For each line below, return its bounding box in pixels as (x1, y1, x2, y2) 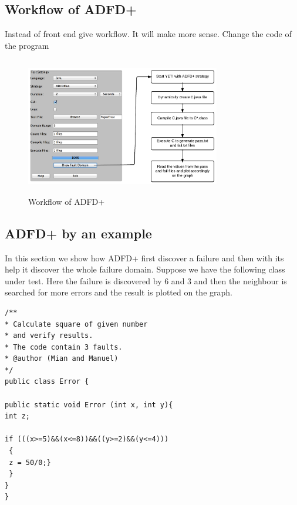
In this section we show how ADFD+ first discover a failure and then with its (5, 251, 284, 264)
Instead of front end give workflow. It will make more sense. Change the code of (5, 28, 292, 40)
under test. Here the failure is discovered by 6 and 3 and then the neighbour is (5, 274, 287, 287)
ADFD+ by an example (5, 224, 152, 242)
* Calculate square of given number (5, 320, 148, 328)
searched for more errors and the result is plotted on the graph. (5, 286, 232, 298)
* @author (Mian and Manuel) (5, 354, 119, 363)
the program (5, 39, 49, 51)
